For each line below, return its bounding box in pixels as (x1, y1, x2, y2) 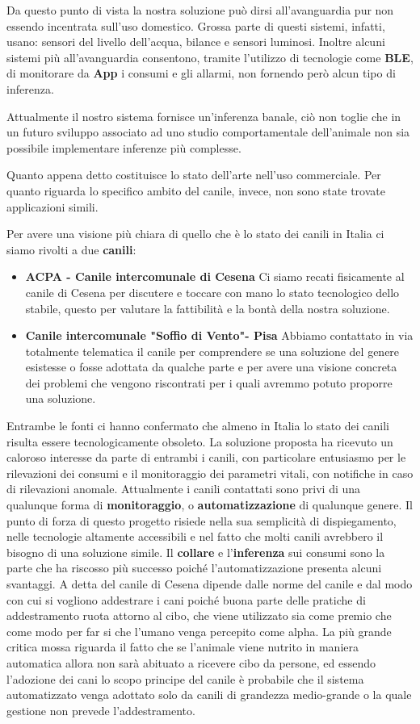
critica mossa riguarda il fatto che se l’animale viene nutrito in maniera (6, 638, 359, 655)
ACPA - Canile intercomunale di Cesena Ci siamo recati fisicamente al (25, 268, 405, 285)
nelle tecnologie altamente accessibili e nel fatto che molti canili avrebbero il (6, 528, 384, 545)
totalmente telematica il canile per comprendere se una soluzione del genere (25, 342, 400, 359)
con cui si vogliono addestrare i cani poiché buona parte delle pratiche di (6, 591, 366, 608)
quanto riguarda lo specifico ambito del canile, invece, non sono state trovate (6, 182, 385, 199)
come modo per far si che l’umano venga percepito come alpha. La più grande (6, 622, 392, 639)
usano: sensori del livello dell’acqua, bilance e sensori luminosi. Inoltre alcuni (6, 33, 385, 50)
